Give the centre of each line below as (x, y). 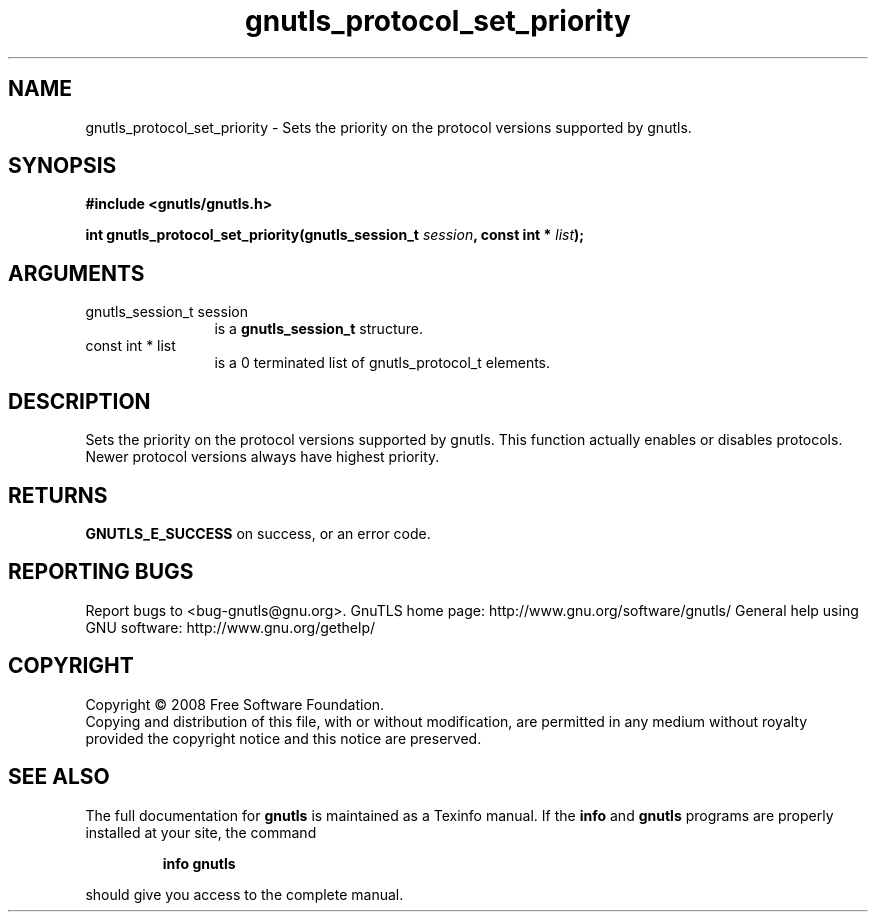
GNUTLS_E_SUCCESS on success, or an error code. (258, 533)
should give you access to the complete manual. (244, 894)
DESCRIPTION (79, 401)
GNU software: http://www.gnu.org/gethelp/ (230, 627)
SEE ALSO (59, 777)
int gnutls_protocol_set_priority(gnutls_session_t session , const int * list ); (335, 235)
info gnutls (199, 863)
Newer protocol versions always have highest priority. (262, 457)
